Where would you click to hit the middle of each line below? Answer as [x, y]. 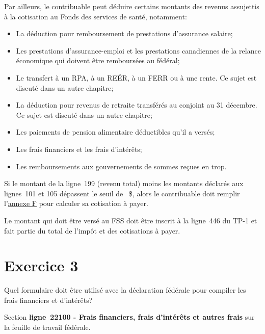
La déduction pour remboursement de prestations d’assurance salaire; [124, 33]
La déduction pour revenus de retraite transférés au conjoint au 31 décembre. [137, 105]
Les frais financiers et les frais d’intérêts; [79, 149]
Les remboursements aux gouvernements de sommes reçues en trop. [121, 166]
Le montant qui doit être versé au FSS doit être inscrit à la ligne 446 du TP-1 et [131, 220]
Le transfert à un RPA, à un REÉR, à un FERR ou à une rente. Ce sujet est [136, 77]
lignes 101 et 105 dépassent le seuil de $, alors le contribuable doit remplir [122, 193]
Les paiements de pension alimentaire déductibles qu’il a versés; [115, 132]
